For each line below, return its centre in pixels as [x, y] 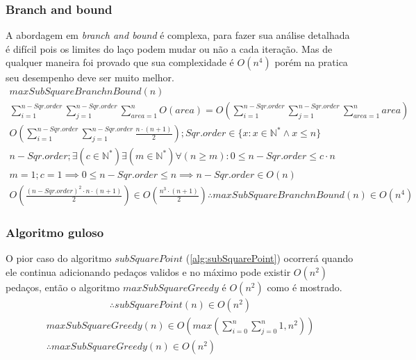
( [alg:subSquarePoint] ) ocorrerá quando [269, 258]
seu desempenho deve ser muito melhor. [90, 77]
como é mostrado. [305, 287]
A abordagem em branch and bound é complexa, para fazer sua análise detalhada [178, 35]
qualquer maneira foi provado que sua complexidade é [120, 62]
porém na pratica [311, 62]
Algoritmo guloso [55, 232]
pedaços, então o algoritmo [63, 287]
